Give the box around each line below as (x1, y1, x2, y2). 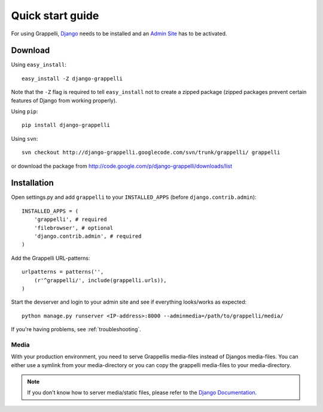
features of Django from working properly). (11, 96, 117, 104)
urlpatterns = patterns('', (22, 268, 104, 275)
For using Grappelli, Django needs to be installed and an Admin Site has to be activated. (11, 30, 227, 37)
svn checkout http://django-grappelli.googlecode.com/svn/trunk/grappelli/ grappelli (22, 149, 281, 156)
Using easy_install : (11, 61, 67, 68)
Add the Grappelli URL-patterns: (11, 255, 90, 262)
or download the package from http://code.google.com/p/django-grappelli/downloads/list (11, 162, 233, 169)
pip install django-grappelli (22, 122, 111, 129)
